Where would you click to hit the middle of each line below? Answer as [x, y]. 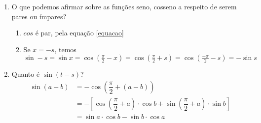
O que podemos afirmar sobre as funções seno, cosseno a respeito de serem [124, 6]
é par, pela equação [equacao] [80, 33]
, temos [65, 49]
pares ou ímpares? [39, 16]
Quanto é [26, 74]
